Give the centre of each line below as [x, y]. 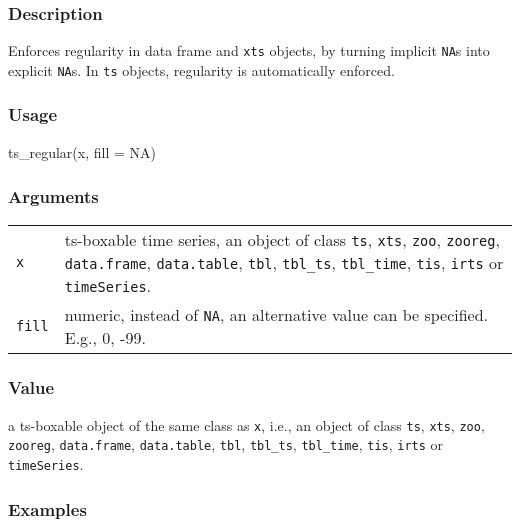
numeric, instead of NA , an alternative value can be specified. [276, 314]
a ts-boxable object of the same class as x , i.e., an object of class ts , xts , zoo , [246, 424]
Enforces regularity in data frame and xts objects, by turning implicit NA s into [249, 50]
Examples [47, 508]
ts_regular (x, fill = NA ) [82, 151]
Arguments [53, 196]
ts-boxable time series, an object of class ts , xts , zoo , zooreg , [282, 239]
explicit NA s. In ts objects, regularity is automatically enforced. [201, 69]
